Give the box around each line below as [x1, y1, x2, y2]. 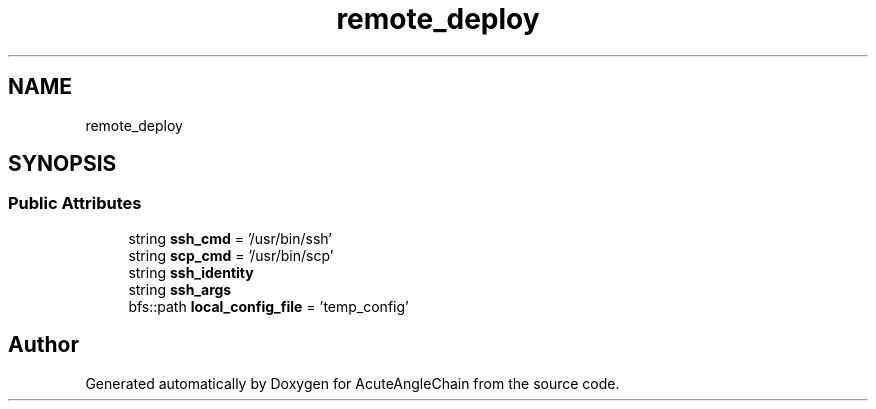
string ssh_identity [128, 263, 254, 281]
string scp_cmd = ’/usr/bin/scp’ [128, 246, 334, 264]
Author [8, 332, 79, 358]
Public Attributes [8, 193, 142, 214]
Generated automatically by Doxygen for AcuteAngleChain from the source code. [85, 374, 620, 392]
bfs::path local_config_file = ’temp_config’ [128, 297, 409, 315]
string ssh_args [128, 280, 232, 298]
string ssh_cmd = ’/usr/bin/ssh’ [128, 229, 332, 247]
